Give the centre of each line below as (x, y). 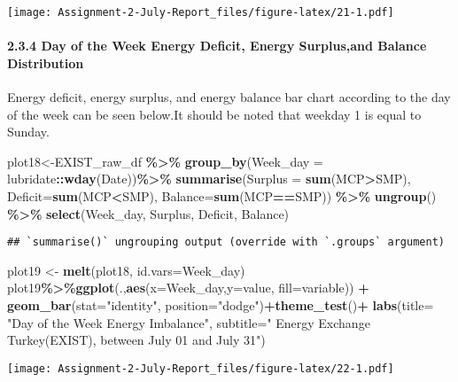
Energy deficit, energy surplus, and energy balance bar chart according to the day (229, 97)
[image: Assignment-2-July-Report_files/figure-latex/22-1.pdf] (201, 368)
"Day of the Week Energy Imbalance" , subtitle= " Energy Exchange (189, 322)
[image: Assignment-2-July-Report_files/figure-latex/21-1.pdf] (201, 12)
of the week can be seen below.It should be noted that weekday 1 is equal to (214, 114)
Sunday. (28, 132)
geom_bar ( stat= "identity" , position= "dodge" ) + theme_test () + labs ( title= (221, 305)
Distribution (46, 62)
